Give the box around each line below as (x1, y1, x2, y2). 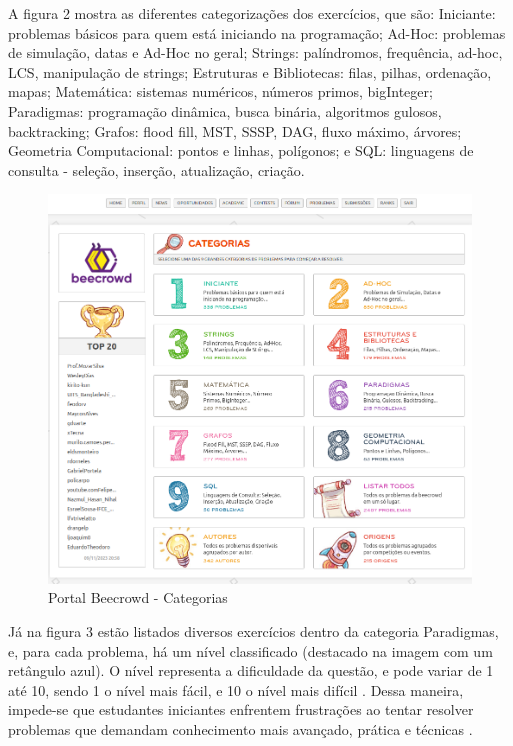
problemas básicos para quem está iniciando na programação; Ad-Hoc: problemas (8, 22, 506, 43)
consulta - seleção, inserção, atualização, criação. (8, 159, 305, 180)
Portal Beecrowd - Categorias (48, 587, 228, 608)
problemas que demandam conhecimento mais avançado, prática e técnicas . (8, 718, 473, 739)
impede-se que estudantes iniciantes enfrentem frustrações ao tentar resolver (8, 699, 474, 720)
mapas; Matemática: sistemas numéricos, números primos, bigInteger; (8, 81, 433, 102)
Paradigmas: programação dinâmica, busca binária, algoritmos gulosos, (8, 100, 442, 121)
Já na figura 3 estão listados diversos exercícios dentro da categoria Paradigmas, (8, 620, 499, 641)
